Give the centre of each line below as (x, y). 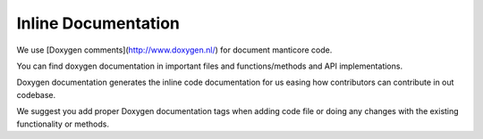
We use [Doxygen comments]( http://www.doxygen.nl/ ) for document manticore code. (174, 50)
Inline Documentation (98, 23)
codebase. (36, 94)
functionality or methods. (63, 124)
